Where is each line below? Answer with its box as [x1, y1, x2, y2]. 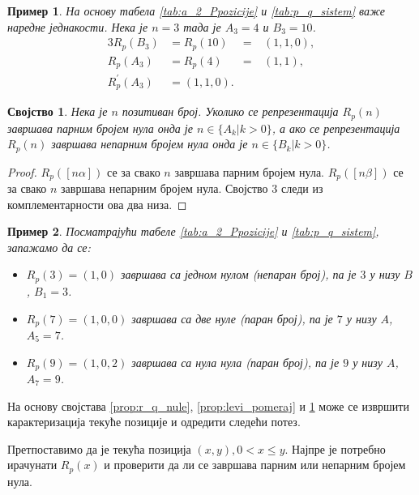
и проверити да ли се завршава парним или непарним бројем [104, 456, 406, 473]
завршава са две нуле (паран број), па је [131, 309, 333, 326]
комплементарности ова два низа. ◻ [7, 195, 187, 212]
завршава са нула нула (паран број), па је [131, 353, 340, 370]
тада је [183, 18, 221, 35]
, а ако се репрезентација [271, 119, 400, 136]
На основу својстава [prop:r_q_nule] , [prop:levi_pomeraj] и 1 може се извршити [7, 397, 409, 414]
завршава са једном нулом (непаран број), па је [120, 266, 357, 283]
